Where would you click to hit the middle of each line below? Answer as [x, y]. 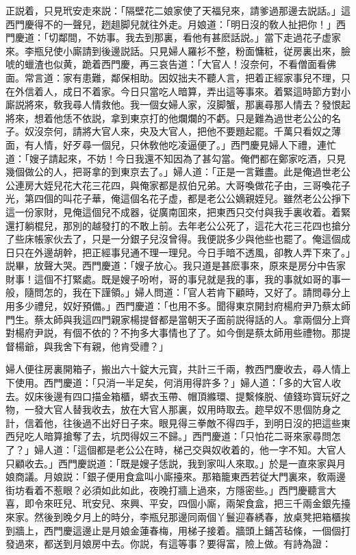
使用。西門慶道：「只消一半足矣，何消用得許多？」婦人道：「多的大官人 [173, 383]
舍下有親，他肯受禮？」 [115, 346]
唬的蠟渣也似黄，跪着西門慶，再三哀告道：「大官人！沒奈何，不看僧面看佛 [171, 64]
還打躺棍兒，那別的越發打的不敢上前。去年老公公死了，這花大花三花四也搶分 [178, 225]
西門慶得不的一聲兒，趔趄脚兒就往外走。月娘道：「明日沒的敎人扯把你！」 [171, 24]
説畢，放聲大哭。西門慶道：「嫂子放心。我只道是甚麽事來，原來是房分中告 [171, 266]
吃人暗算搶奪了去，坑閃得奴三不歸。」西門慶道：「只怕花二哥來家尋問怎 [182, 436]
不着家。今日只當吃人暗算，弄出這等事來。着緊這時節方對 [211, 91]
